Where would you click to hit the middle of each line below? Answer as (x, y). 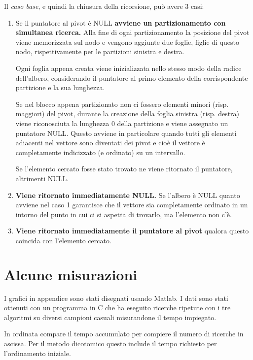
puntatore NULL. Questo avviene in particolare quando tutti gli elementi (126, 133)
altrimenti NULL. (42, 178)
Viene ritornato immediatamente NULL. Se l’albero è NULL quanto (128, 195)
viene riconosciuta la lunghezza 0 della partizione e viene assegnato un (122, 123)
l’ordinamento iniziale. (37, 353)
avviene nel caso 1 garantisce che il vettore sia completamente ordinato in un (132, 205)
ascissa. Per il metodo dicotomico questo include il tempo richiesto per (110, 343)
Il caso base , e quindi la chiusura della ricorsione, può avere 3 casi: (104, 6)
